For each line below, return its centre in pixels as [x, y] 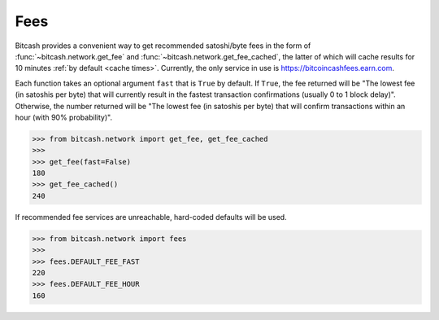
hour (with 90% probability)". [64, 117]
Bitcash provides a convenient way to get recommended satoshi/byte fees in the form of [163, 46]
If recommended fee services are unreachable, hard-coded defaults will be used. [151, 217]
